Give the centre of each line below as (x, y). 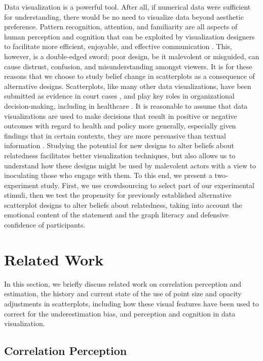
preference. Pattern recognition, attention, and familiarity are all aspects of (121, 27)
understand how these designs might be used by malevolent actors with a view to (130, 165)
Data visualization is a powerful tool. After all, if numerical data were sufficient (127, 7)
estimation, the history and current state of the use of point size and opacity (123, 294)
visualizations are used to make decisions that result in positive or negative (121, 116)
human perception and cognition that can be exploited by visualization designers (129, 36)
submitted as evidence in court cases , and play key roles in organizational (119, 96)
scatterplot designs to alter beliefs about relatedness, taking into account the (123, 205)
